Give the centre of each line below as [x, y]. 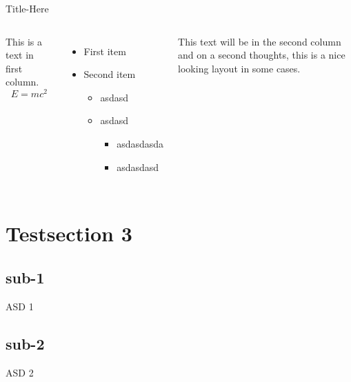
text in [20, 55]
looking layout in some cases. [239, 68]
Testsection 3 [69, 233]
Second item [110, 74]
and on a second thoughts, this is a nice [262, 55]
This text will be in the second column [260, 41]
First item [105, 51]
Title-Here [27, 8]
